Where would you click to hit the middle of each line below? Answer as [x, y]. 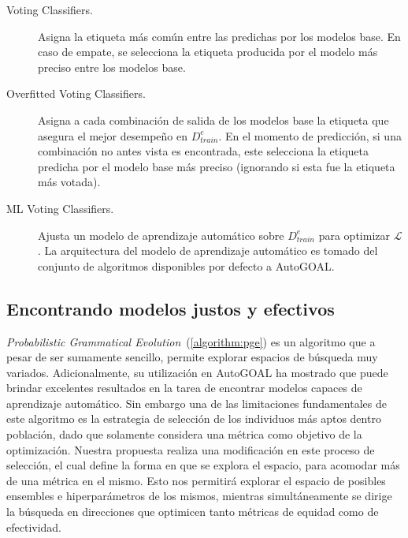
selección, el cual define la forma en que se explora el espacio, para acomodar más [203, 465]
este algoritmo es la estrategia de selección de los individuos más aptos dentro [194, 418]
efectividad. [34, 527]
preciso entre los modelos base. [112, 67]
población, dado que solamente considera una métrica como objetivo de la [184, 434]
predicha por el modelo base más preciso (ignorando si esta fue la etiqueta [217, 166]
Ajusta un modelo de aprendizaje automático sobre [161, 235]
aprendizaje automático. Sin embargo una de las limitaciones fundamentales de [197, 403]
